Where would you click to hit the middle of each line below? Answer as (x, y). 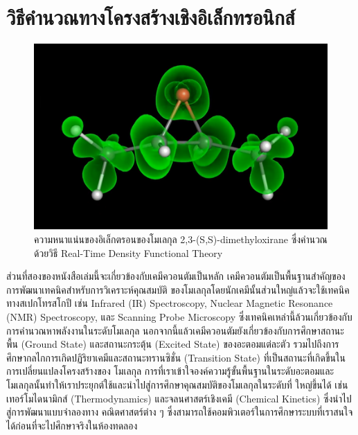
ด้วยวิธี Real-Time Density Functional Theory (128, 252)
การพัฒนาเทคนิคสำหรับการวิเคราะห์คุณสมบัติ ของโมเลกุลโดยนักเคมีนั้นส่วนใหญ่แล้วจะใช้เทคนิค (178, 289)
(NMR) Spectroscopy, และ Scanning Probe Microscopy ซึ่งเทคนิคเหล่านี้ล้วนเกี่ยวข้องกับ (179, 316)
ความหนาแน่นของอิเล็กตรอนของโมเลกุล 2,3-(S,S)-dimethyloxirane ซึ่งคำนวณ (181, 239)
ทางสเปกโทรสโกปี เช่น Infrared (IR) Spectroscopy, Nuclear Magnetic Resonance (170, 303)
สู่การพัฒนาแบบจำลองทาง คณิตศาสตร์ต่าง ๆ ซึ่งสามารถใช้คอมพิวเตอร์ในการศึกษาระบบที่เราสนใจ (180, 412)
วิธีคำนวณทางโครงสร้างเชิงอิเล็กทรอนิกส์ (151, 17)
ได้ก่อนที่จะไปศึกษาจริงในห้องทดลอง (72, 425)
